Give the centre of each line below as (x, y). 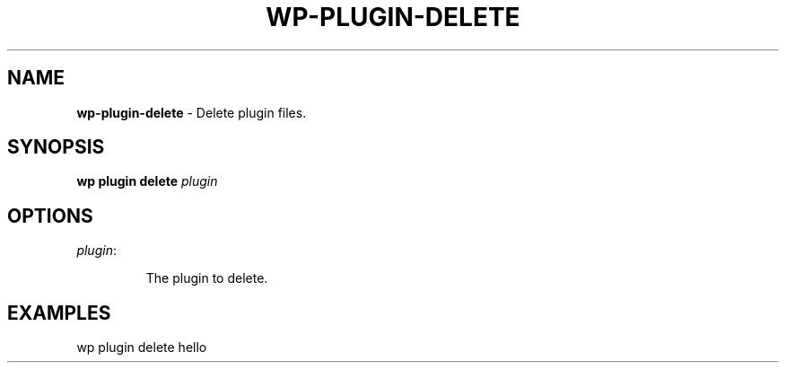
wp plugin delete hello (142, 348)
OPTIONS (50, 216)
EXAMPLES (59, 313)
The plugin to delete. (207, 278)
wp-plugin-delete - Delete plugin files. (192, 112)
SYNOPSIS (56, 147)
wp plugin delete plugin (147, 181)
